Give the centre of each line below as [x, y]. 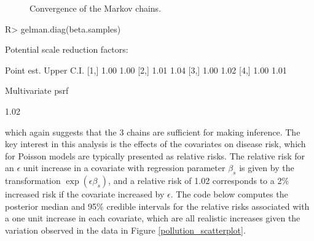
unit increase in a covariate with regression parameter [124, 168]
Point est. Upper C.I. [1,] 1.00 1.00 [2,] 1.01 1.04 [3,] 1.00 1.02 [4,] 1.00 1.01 [146, 70]
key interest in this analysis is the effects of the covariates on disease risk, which [155, 144]
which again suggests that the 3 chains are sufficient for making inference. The [153, 132]
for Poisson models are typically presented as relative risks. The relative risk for [155, 155]
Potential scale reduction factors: [67, 49]
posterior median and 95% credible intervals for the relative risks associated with [157, 206]
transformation [33, 181]
